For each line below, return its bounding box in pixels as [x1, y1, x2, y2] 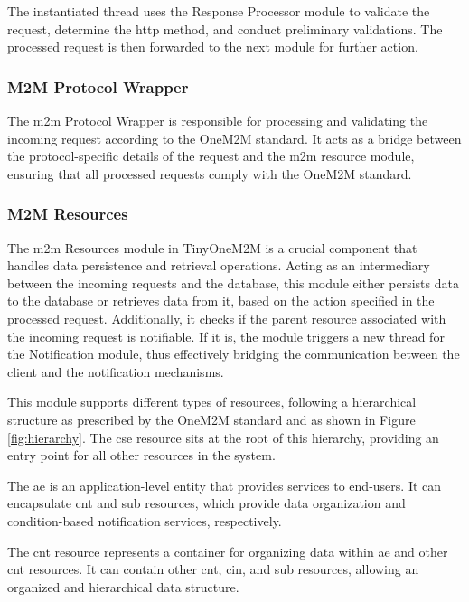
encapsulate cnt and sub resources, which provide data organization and [7, 494, 406, 513]
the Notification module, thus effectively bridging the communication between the [7, 344, 460, 363]
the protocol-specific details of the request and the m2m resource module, [7, 146, 415, 165]
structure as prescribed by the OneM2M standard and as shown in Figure [7, 409, 416, 428]
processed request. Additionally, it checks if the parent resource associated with [7, 308, 446, 327]
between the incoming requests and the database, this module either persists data [7, 273, 459, 292]
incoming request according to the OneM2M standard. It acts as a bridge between [7, 128, 462, 147]
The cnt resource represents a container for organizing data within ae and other [7, 541, 448, 560]
